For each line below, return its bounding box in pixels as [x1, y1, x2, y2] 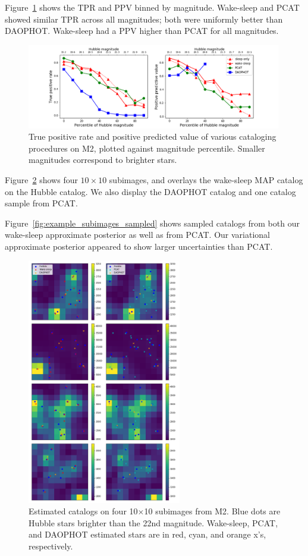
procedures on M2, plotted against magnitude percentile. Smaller [29, 142, 265, 154]
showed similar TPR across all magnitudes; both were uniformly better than [5, 12, 283, 25]
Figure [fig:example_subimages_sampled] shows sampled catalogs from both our [5, 216, 300, 229]
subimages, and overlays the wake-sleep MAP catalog [109, 173, 303, 186]
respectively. [29, 539, 73, 552]
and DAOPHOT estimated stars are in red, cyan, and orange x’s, [29, 528, 266, 541]
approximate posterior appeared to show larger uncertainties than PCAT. [5, 240, 273, 252]
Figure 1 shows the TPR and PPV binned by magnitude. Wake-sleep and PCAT [5, 1, 300, 13]
